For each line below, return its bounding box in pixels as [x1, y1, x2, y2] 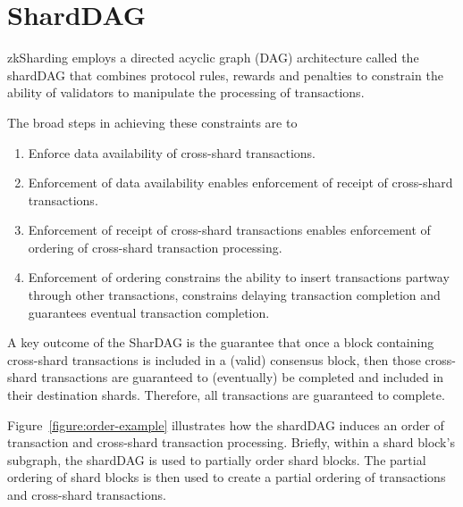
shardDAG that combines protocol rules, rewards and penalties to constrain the [7, 65, 443, 84]
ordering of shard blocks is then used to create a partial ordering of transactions [7, 468, 446, 486]
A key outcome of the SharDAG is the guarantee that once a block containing [7, 333, 434, 352]
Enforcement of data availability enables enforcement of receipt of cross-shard [28, 173, 453, 192]
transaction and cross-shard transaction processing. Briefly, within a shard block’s [7, 433, 455, 452]
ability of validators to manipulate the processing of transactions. [7, 83, 365, 102]
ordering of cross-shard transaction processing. [28, 237, 282, 256]
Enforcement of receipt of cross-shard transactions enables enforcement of [28, 220, 431, 239]
